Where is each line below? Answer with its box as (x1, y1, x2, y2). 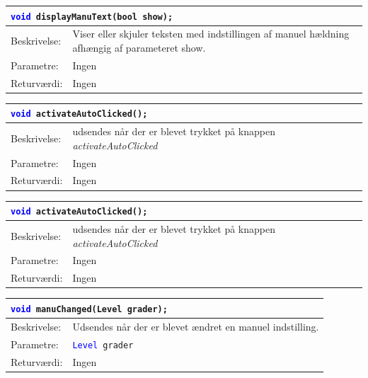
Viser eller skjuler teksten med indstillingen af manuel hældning (72, 26, 350, 41)
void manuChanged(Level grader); (11, 304, 168, 314)
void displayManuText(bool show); (11, 11, 173, 22)
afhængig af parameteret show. (72, 40, 206, 55)
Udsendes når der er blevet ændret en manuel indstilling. (72, 319, 319, 333)
